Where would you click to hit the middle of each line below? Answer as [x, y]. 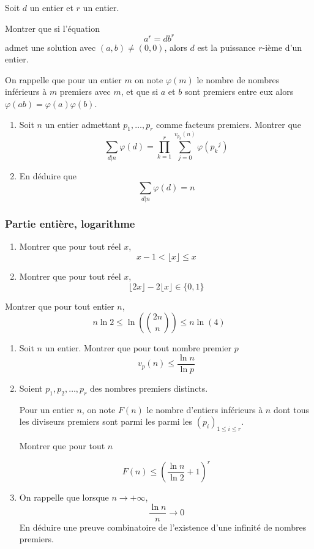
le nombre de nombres [238, 79]
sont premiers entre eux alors [239, 91]
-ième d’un [282, 47]
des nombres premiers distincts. [149, 388]
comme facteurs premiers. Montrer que [229, 124]
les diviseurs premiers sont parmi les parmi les [106, 421]
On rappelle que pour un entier [63, 79]
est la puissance [226, 47]
